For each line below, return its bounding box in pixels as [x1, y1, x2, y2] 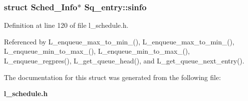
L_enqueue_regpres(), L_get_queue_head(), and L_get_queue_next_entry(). [4, 56, 245, 65]
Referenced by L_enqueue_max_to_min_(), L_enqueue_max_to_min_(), [4, 36, 235, 46]
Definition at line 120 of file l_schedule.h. [4, 20, 128, 30]
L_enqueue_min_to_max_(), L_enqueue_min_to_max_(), [4, 46, 190, 56]
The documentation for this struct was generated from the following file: [4, 72, 221, 82]
